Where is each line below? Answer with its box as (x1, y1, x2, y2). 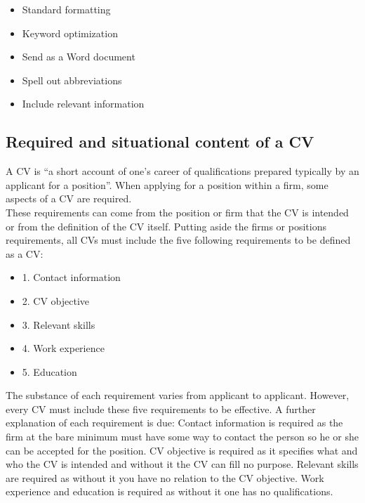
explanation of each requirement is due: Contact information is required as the (6, 415, 343, 430)
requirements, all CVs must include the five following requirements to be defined (6, 233, 351, 247)
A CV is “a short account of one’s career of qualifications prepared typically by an (6, 164, 359, 178)
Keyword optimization (22, 25, 118, 40)
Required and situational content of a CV (6, 131, 314, 152)
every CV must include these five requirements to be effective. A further (6, 401, 316, 416)
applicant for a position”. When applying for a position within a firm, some (6, 177, 328, 192)
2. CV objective (22, 293, 90, 308)
